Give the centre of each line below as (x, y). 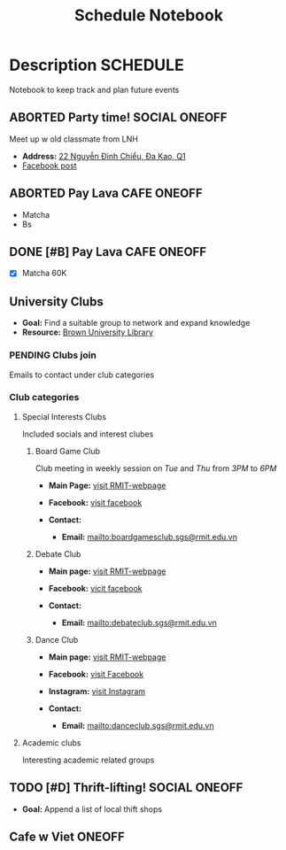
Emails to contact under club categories (82, 375)
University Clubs (56, 301)
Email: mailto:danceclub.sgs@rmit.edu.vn (138, 725)
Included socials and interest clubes (88, 434)
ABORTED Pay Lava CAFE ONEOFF (106, 193)
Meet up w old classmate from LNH (74, 139)
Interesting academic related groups (88, 760)
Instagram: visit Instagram (97, 691)
